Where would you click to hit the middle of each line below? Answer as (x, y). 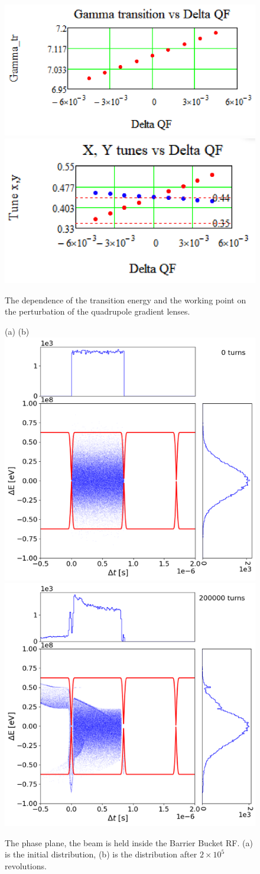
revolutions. (26, 865)
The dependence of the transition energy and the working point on (126, 300)
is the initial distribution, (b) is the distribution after (101, 854)
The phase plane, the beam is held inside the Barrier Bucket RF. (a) (129, 842)
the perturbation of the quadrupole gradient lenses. (97, 311)
